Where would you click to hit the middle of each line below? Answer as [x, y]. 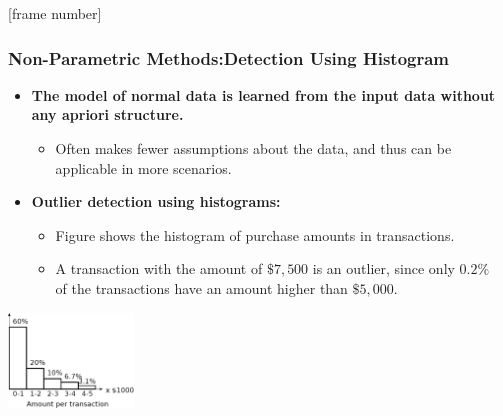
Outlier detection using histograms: [156, 201]
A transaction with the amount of [159, 268]
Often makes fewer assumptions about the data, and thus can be [253, 148]
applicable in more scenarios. [143, 167]
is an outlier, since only [383, 268]
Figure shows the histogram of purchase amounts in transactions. [255, 234]
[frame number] [55, 13]
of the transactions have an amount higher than [201, 287]
